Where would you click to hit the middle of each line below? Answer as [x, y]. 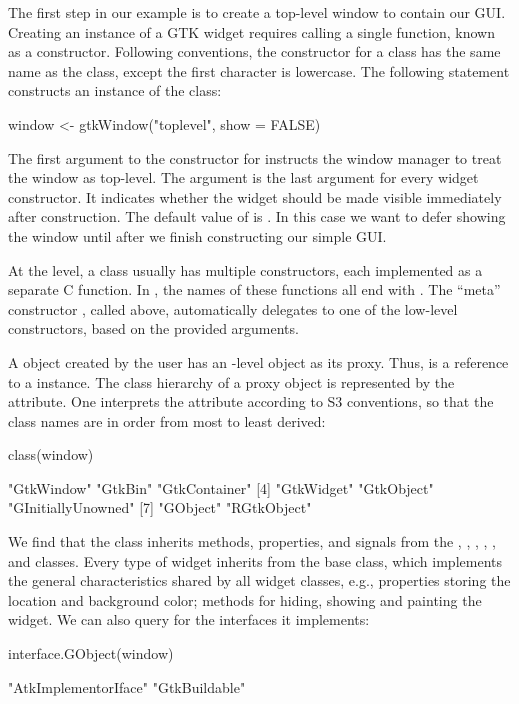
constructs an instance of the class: [115, 90]
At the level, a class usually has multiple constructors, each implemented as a [245, 269]
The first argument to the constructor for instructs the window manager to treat [255, 157]
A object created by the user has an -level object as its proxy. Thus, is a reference [258, 361]
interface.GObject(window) [91, 653]
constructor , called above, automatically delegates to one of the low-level [233, 308]
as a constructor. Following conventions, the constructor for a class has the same [254, 51]
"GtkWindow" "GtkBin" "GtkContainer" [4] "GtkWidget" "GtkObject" [221, 487]
